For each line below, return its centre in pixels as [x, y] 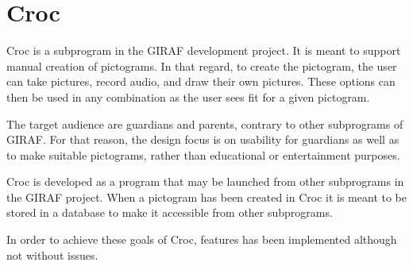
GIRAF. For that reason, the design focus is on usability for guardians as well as [203, 139]
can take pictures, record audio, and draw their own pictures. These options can [201, 81]
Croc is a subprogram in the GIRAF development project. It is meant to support [204, 50]
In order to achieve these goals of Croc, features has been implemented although [202, 239]
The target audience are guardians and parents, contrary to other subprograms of [205, 123]
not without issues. [52, 254]
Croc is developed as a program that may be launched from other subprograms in [205, 181]
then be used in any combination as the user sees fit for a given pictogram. [188, 96]
